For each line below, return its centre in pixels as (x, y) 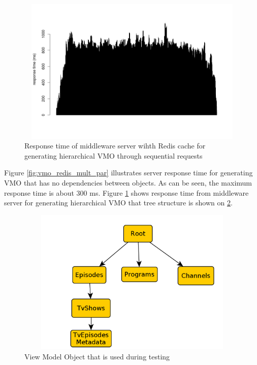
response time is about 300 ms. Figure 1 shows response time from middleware (126, 192)
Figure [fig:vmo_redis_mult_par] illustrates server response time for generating (128, 173)
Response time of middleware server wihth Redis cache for (115, 146)
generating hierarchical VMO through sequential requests (114, 155)
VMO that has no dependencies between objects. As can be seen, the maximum (128, 182)
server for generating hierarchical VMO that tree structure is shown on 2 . (118, 203)
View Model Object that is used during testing (97, 356)
